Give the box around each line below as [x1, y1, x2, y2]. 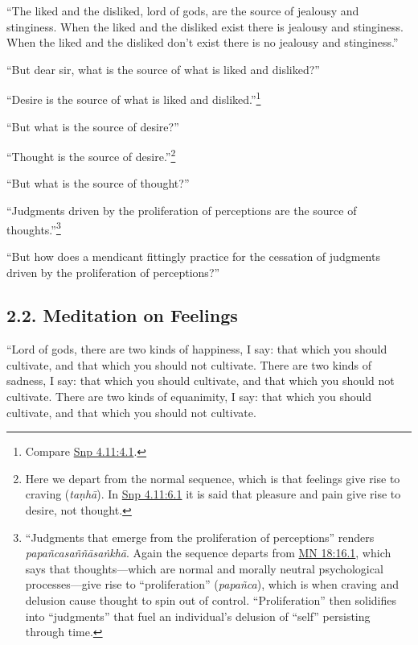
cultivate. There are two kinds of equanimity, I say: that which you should [6, 388, 372, 405]
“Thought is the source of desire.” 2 [6, 146, 176, 164]
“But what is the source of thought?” [6, 175, 190, 192]
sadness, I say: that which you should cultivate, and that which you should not [6, 372, 395, 389]
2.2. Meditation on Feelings [6, 303, 238, 328]
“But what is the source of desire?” [6, 118, 179, 134]
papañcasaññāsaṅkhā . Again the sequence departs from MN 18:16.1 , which [25, 544, 391, 561]
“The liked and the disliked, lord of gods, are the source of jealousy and [6, 2, 359, 19]
